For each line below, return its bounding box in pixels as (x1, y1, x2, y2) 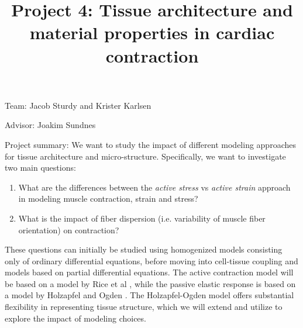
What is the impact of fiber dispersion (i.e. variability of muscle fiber (18, 212, 266, 224)
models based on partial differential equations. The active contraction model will (5, 266, 294, 278)
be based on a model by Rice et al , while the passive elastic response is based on (5, 277, 296, 289)
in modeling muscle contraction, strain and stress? (18, 192, 198, 205)
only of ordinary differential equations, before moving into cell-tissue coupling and (5, 254, 298, 267)
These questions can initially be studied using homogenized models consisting (5, 243, 283, 256)
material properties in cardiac (29, 20, 275, 44)
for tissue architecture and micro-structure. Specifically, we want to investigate (5, 150, 286, 162)
